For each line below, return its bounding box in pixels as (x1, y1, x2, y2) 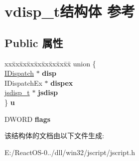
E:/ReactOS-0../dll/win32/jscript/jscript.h (4, 147, 136, 157)
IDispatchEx (4, 77, 42, 88)
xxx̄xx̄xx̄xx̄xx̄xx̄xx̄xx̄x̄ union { (4, 58, 96, 68)
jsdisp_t (4, 87, 30, 98)
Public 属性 (4, 35, 63, 50)
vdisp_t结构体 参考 (4, 1, 135, 21)
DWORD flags (4, 113, 51, 124)
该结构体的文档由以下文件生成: (4, 130, 104, 141)
